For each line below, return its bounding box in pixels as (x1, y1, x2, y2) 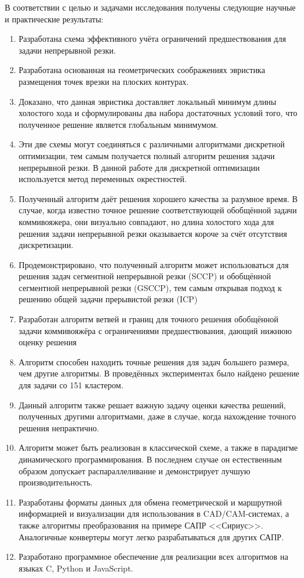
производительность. (18, 476, 93, 488)
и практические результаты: (5, 12, 104, 25)
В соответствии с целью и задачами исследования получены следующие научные (5, 1, 296, 13)
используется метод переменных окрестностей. (18, 173, 187, 185)
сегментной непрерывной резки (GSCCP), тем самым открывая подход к (18, 281, 282, 293)
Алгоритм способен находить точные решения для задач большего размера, (18, 355, 289, 368)
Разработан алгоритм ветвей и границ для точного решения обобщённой (18, 313, 279, 325)
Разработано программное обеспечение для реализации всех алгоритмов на (18, 550, 289, 563)
